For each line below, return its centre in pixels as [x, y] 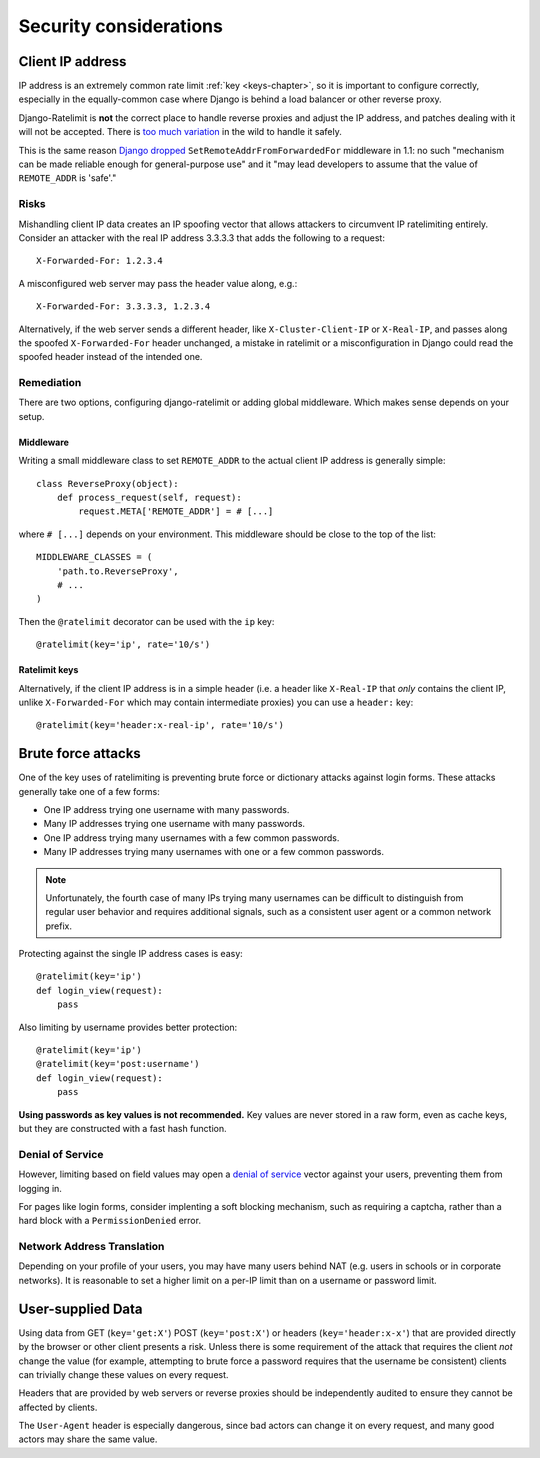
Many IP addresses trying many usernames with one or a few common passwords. [214, 852]
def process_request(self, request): [149, 497]
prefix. [59, 926]
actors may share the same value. [88, 1439]
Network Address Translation [91, 1247]
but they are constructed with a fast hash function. [122, 1128]
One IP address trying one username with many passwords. [166, 809]
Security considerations [121, 26]
